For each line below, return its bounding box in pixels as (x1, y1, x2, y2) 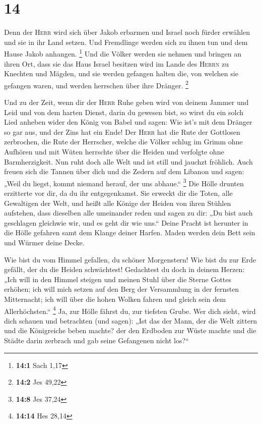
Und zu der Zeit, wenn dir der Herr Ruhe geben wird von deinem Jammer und (4, 97, 249, 107)
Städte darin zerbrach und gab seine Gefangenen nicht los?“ (4, 335, 189, 345)
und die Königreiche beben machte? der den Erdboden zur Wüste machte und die (4, 325, 256, 336)
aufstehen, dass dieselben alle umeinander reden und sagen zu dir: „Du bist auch (4, 207, 253, 218)
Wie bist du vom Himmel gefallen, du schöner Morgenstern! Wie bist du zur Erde (4, 254, 256, 264)
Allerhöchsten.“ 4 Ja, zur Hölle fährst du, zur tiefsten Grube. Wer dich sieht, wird (4, 304, 256, 316)
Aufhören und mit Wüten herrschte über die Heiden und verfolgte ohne (4, 146, 224, 156)
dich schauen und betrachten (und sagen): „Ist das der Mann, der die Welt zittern (4, 315, 257, 326)
